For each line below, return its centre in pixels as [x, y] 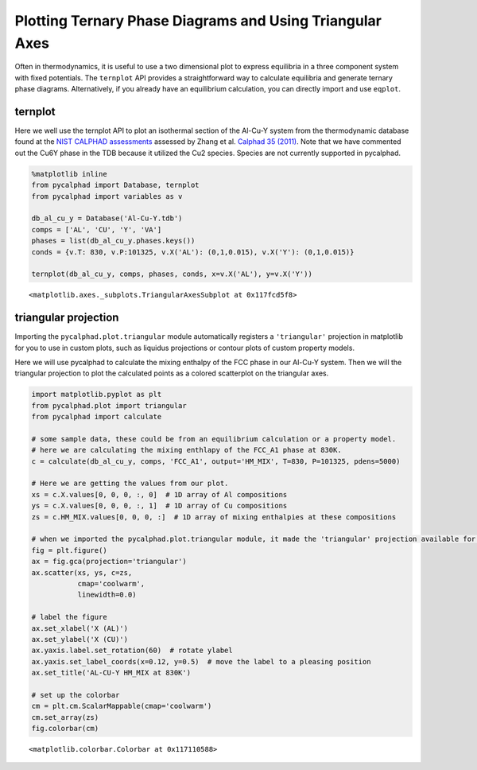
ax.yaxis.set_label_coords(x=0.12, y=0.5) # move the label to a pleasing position [201, 661]
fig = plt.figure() [69, 550]
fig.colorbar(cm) [65, 729]
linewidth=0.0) [107, 595]
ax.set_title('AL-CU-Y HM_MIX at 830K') [111, 673]
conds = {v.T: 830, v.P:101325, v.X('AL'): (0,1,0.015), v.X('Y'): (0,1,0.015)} [193, 252]
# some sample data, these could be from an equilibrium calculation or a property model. [214, 439]
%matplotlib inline [69, 174]
